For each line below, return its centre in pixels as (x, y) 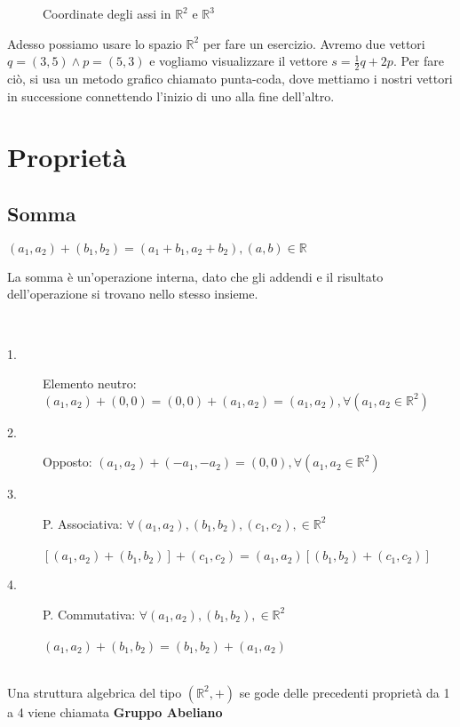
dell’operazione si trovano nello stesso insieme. (133, 294)
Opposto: (67, 462)
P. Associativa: (83, 523)
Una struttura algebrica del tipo (95, 692)
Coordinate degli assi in (107, 13)
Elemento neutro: (90, 383)
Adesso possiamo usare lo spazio (95, 43)
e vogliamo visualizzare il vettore (238, 61)
